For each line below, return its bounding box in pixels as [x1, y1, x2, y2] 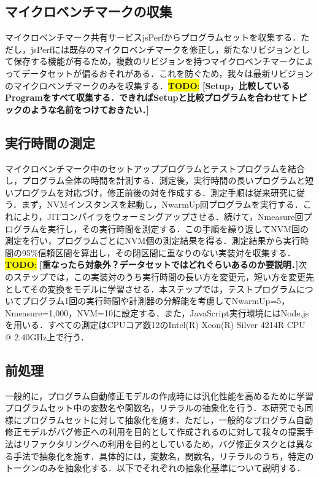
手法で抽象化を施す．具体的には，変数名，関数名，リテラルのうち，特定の [13, 449, 314, 462]
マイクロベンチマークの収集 [5, 2, 172, 21]
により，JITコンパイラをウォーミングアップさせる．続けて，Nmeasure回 [13, 210, 304, 222]
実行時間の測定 [5, 133, 95, 152]
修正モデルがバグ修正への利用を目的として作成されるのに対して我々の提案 [5, 425, 306, 438]
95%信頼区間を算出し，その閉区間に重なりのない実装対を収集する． [21, 246, 296, 259]
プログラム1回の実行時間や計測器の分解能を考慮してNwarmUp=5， [21, 294, 290, 307]
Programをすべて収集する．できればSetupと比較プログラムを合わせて [5, 91, 290, 104]
